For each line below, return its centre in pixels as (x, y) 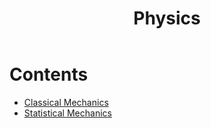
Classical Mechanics (66, 102)
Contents (49, 74)
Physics (167, 18)
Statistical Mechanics (67, 113)
